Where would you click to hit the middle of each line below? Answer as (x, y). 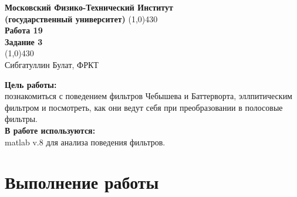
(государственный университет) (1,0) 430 (81, 18)
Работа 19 (24, 30)
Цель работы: (31, 84)
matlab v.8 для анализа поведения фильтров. (85, 142)
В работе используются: (50, 130)
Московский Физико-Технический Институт (89, 7)
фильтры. (21, 119)
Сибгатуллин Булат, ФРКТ (52, 64)
